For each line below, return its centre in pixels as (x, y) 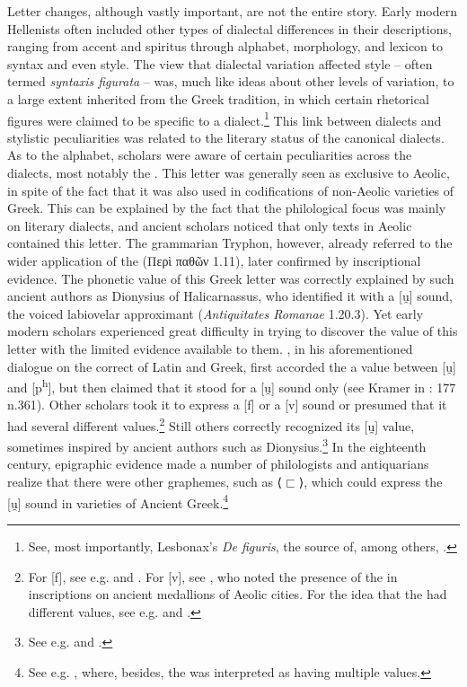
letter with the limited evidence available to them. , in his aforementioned (210, 348)
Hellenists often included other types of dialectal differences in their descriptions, (229, 28)
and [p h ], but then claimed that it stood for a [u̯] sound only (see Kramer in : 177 (232, 386)
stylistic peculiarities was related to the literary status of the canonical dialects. (226, 137)
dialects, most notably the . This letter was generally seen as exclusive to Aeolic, (229, 172)
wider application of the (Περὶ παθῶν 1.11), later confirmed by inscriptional (214, 260)
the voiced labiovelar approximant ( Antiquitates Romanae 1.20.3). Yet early (216, 313)
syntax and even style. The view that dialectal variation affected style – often (220, 63)
